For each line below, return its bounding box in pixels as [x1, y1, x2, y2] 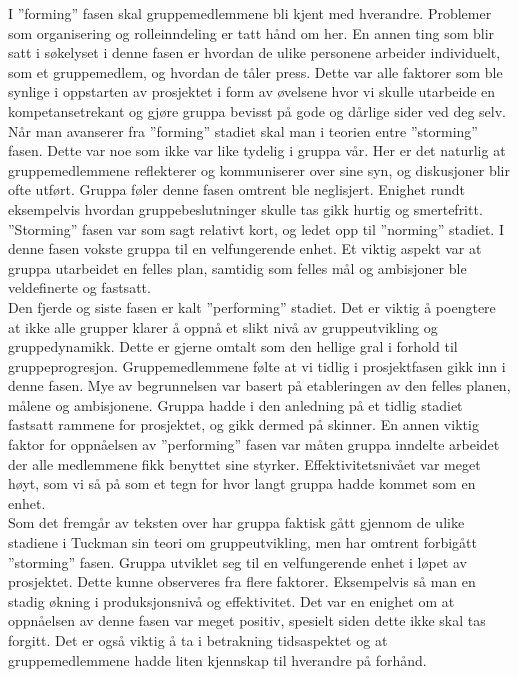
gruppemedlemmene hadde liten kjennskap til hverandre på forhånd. [8, 649, 427, 670]
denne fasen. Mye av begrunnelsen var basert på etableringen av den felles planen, [8, 375, 511, 396]
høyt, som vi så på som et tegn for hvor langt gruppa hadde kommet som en [8, 473, 476, 494]
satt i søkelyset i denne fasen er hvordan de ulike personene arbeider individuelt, [8, 42, 501, 63]
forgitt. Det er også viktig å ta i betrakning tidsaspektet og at [8, 630, 388, 650]
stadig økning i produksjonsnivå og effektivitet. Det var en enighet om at [8, 590, 455, 611]
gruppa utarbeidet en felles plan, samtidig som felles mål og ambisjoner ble [8, 257, 467, 278]
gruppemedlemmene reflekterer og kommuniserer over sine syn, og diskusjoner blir [8, 159, 510, 180]
